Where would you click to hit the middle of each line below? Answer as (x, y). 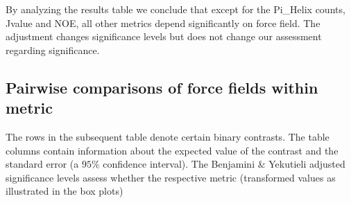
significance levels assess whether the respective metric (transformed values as (171, 177)
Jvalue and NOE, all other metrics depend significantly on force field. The (163, 23)
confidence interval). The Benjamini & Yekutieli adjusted (224, 164)
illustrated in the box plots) (65, 191)
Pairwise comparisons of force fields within (162, 87)
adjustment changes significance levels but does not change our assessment (164, 36)
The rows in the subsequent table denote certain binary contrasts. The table (168, 136)
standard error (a (42, 164)
